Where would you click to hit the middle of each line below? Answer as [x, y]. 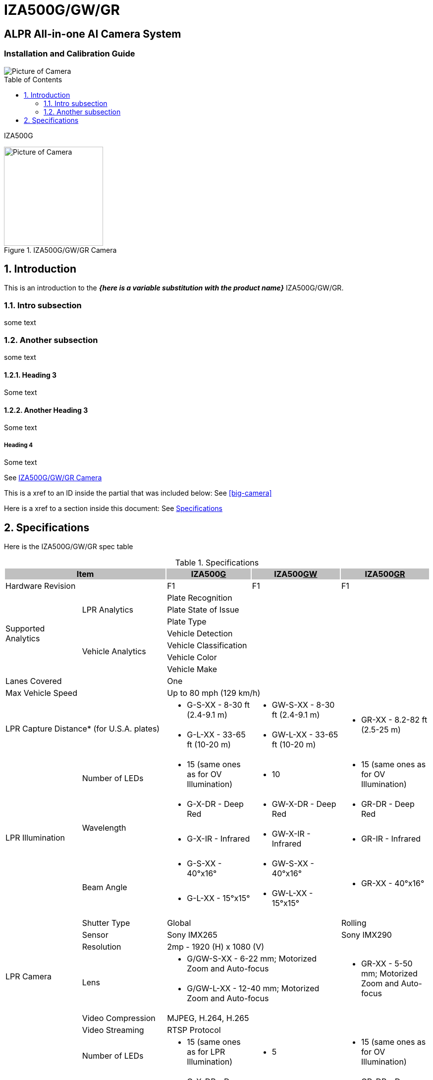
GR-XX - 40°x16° [393, 883]
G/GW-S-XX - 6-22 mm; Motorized [252, 958]
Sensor [95, 935]
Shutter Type [106, 923]
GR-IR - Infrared [391, 838]
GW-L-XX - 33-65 [305, 734]
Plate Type [187, 621]
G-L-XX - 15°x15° [218, 898]
